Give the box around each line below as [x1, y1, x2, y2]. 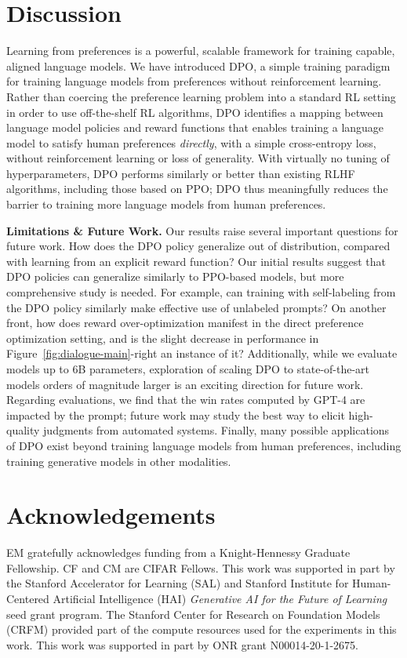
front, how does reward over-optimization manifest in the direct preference [6, 314, 364, 331]
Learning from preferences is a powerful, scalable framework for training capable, [6, 42, 395, 59]
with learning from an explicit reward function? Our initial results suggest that [6, 253, 386, 269]
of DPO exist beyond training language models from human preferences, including [6, 437, 402, 453]
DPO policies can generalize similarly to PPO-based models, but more [6, 268, 344, 285]
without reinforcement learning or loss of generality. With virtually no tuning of [6, 150, 390, 166]
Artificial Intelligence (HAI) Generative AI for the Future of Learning [53, 591, 387, 607]
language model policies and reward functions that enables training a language [6, 119, 384, 136]
